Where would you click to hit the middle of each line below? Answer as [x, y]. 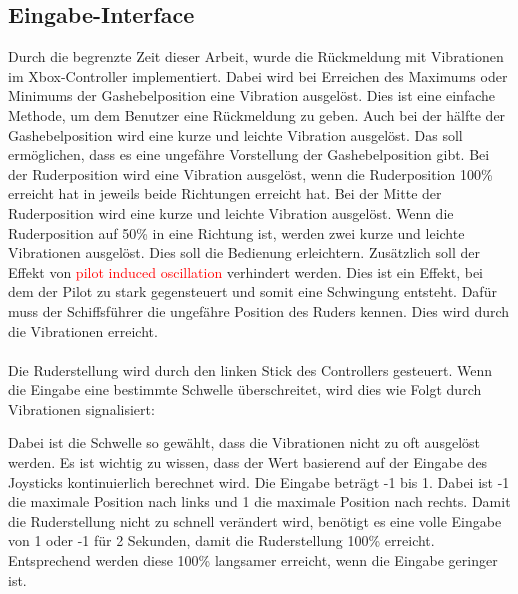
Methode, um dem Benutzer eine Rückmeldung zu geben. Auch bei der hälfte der [257, 114]
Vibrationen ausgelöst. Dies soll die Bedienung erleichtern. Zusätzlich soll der [244, 252]
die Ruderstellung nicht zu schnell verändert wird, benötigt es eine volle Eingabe [255, 520]
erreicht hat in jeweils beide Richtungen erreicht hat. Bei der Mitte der [225, 193]
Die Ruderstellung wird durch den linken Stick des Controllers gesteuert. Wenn [250, 369]
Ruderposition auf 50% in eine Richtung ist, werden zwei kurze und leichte [236, 232]
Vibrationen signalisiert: [81, 408]
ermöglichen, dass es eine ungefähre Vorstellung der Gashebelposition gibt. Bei [249, 154]
